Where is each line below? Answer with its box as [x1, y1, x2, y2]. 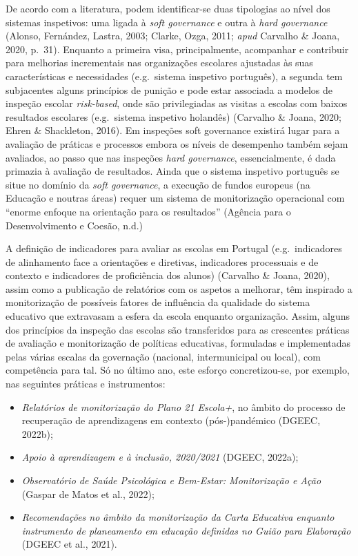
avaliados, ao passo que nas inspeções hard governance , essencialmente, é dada [6, 150, 336, 164]
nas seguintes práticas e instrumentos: [6, 376, 166, 391]
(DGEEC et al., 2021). [21, 537, 117, 551]
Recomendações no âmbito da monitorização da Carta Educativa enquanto [21, 510, 335, 524]
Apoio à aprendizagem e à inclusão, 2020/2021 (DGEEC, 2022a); [21, 450, 299, 464]
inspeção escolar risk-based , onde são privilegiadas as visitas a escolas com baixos [6, 96, 348, 111]
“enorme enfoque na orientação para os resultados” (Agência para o [6, 204, 291, 218]
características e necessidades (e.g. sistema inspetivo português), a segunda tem [6, 68, 343, 83]
